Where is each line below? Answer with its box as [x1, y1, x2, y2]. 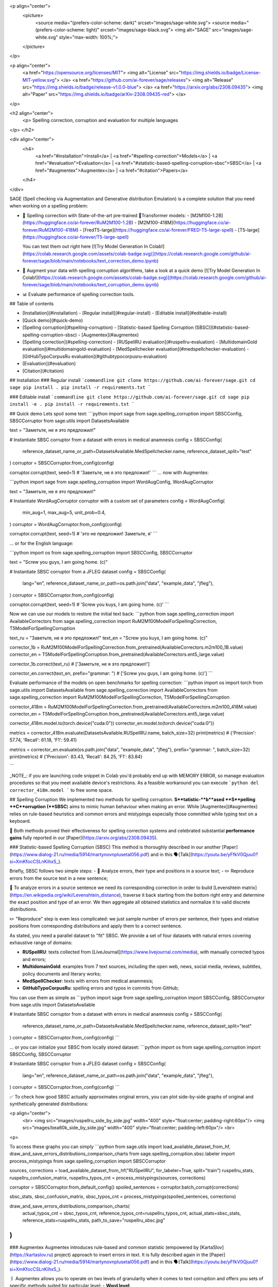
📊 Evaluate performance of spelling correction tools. [22, 291, 135, 297]
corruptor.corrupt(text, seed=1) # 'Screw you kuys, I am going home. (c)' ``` [9, 601, 169, 607]
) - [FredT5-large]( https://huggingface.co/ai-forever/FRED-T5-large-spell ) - [76, 227, 237, 233]
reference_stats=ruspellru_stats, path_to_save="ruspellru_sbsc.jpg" [22, 1218, 165, 1224]
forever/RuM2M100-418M [22, 227, 77, 233]
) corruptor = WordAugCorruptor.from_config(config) [9, 521, 122, 527]
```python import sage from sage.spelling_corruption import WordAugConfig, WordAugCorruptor [9, 479, 214, 485]
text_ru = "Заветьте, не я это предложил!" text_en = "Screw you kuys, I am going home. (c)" [9, 635, 208, 641]
